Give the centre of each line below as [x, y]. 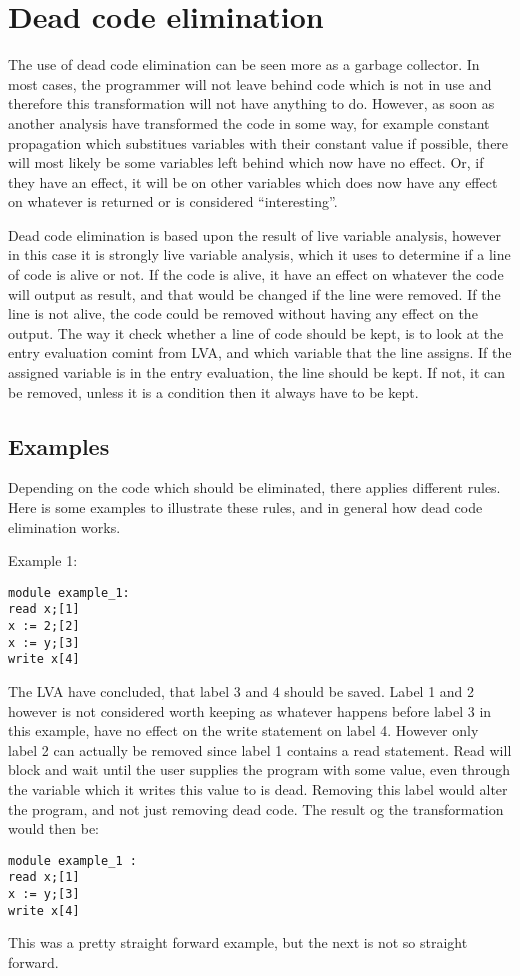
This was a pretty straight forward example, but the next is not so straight [238, 942]
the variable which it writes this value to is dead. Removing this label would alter [258, 789]
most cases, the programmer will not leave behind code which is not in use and [250, 83]
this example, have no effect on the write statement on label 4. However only [243, 730]
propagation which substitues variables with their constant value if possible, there [258, 142]
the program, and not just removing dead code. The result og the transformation [256, 808]
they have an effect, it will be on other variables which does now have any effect [253, 181]
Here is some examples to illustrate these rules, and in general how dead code [245, 507]
